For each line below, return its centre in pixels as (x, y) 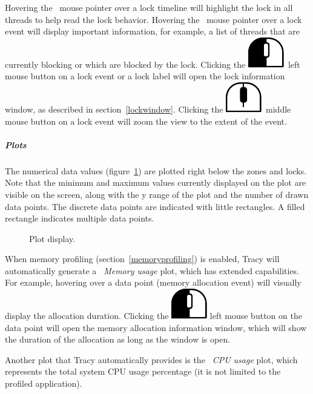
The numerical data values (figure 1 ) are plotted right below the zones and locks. (156, 170)
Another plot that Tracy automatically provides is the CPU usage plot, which (151, 359)
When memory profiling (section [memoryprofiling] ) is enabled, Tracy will (142, 259)
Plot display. (52, 238)
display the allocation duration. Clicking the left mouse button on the (153, 316)
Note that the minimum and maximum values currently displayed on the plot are (156, 182)
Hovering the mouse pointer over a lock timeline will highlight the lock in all (149, 7)
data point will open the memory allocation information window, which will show (156, 327)
